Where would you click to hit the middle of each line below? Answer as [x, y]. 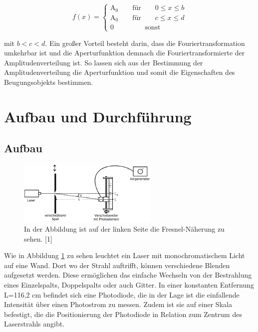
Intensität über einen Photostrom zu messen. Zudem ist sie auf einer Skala [118, 304]
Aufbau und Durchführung [98, 116]
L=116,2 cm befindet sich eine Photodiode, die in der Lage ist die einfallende [122, 294]
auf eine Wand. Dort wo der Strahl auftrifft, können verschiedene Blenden [117, 265]
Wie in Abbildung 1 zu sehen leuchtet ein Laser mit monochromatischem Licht [125, 255]
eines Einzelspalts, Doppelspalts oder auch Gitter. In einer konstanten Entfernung [129, 284]
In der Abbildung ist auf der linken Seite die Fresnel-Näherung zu [124, 228]
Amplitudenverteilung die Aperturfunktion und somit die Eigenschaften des [120, 72]
